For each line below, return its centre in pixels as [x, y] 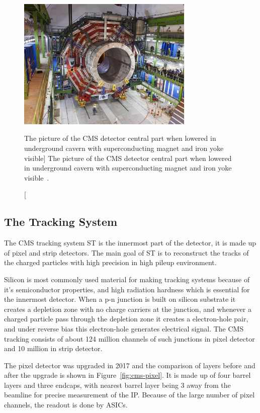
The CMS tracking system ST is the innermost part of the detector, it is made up [130, 243]
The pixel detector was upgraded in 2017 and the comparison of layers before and [130, 365]
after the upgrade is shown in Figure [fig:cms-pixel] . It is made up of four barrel [127, 375]
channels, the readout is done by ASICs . [66, 405]
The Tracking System [61, 222]
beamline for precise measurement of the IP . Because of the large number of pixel [129, 395]
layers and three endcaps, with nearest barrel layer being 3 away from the [117, 385]
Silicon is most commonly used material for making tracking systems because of [127, 279]
